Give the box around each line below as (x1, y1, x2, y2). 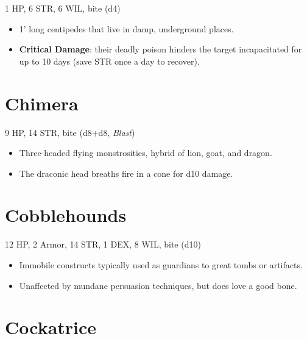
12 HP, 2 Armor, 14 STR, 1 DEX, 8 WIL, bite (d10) (5, 238, 201, 251)
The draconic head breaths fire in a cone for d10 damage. (19, 166, 233, 179)
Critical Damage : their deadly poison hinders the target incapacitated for (19, 43, 302, 55)
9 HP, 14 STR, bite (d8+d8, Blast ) (5, 126, 135, 138)
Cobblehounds (5, 202, 127, 227)
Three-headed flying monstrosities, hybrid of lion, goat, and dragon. (19, 146, 272, 159)
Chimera (5, 90, 79, 115)
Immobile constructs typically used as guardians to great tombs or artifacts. (19, 259, 303, 271)
